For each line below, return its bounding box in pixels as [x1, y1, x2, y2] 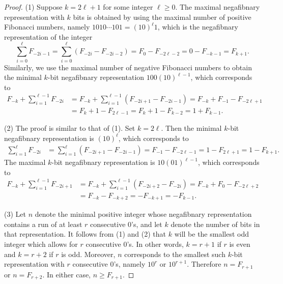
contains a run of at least [4, 218, 82, 229]
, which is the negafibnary [157, 21, 238, 32]
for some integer [103, 2, 153, 12]
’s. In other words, [127, 239, 184, 249]
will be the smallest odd [174, 229, 249, 239]
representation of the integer [4, 31, 93, 42]
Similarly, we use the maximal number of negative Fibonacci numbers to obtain [4, 62, 252, 72]
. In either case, [42, 269, 91, 279]
